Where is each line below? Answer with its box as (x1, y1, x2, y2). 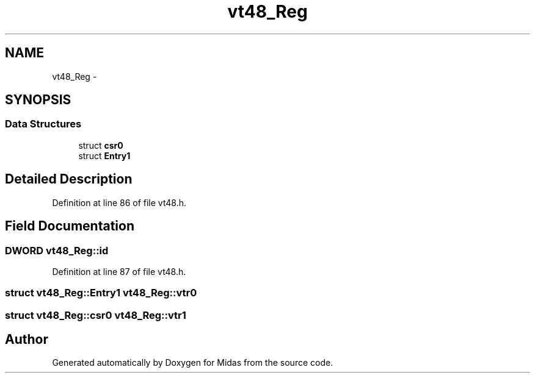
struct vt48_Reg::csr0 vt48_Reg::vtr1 (5, 308, 186, 321)
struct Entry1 (78, 150, 131, 161)
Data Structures (5, 118, 82, 130)
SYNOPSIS (5, 92, 71, 108)
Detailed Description (5, 171, 133, 187)
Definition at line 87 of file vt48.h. (52, 266, 186, 277)
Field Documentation (5, 218, 134, 234)
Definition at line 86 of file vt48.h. (52, 197, 187, 208)
